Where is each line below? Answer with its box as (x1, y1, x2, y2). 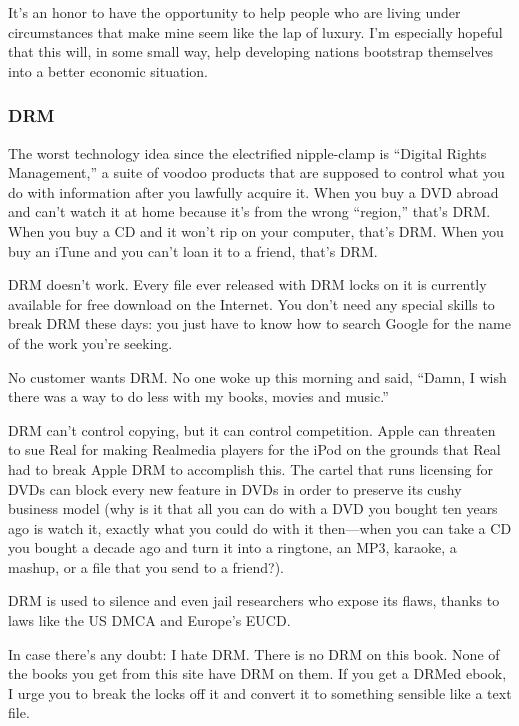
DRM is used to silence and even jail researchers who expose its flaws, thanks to (8, 590, 500, 611)
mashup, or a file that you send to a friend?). (8, 556, 284, 577)
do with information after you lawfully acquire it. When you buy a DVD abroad (8, 181, 499, 202)
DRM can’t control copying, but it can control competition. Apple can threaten (8, 419, 496, 440)
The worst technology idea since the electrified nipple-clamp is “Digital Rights (8, 142, 487, 163)
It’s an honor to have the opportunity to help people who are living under (8, 2, 461, 22)
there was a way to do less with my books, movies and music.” (8, 386, 389, 407)
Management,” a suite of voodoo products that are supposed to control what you (8, 162, 505, 183)
